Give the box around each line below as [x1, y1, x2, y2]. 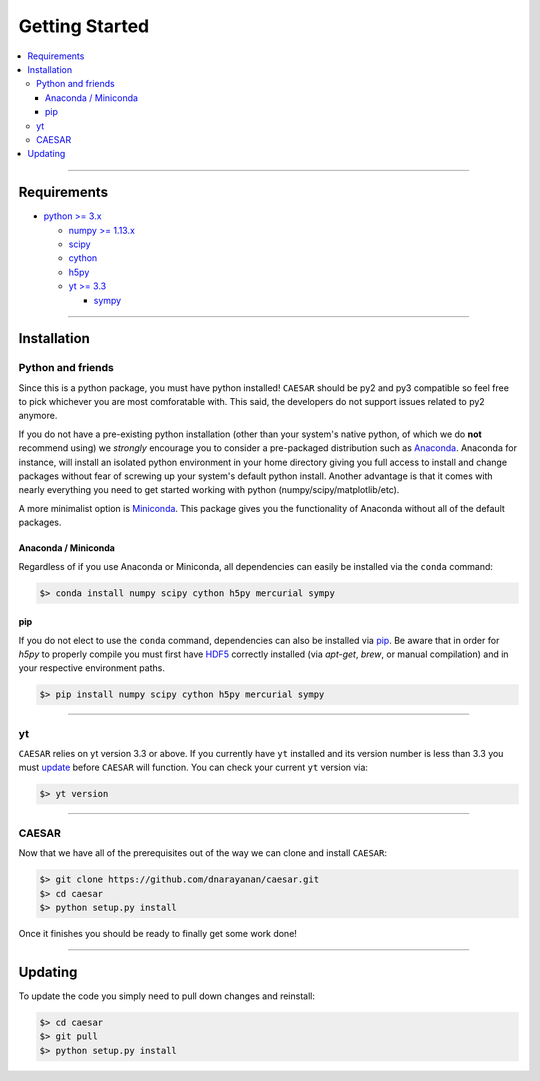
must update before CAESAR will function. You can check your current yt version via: [18, 761, 369, 774]
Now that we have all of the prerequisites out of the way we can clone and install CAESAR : [18, 847, 388, 859]
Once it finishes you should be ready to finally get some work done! [18, 927, 297, 939]
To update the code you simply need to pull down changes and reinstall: [18, 990, 315, 1002]
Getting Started [18, 15, 150, 37]
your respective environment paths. [18, 662, 165, 674]
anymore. [18, 410, 58, 422]
